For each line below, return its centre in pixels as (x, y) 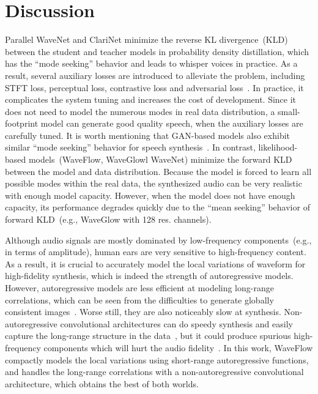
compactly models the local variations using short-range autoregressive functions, (157, 359)
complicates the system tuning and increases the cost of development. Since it (151, 99)
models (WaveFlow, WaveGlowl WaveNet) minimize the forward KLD (160, 159)
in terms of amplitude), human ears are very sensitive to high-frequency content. (156, 252)
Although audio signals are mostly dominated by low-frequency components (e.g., (158, 240)
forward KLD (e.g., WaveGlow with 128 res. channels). (108, 219)
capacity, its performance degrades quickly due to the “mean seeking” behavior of (157, 207)
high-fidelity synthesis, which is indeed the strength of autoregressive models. (149, 276)
